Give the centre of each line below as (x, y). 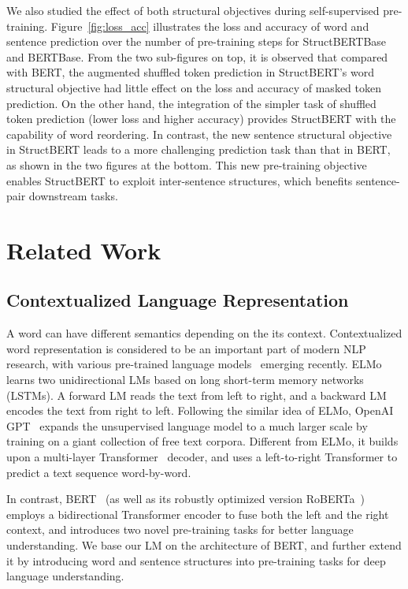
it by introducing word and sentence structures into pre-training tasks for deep (196, 560)
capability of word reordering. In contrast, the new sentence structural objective (199, 134)
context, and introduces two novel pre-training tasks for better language (180, 529)
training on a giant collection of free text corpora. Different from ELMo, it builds (202, 441)
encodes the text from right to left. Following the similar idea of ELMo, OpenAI (200, 410)
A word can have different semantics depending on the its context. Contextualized (204, 333)
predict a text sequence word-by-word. (99, 472)
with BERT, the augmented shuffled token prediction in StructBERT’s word (190, 72)
